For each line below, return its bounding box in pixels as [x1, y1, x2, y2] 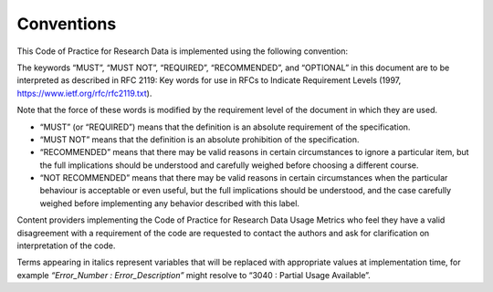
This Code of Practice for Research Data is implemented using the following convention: [16, 46, 349, 57]
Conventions [16, 14, 117, 34]
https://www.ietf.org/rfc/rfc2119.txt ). [16, 88, 152, 99]
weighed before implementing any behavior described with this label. [39, 197, 300, 209]
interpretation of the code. [16, 240, 116, 251]
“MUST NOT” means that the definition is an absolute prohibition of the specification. [39, 133, 360, 145]
